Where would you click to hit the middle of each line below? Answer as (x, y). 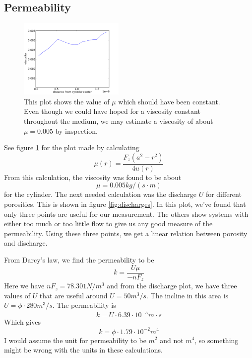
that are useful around (73, 295)
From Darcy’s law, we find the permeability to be (79, 260)
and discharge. (26, 243)
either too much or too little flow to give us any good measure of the (108, 224)
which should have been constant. (169, 101)
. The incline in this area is (187, 295)
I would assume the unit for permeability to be (75, 340)
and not (172, 340)
